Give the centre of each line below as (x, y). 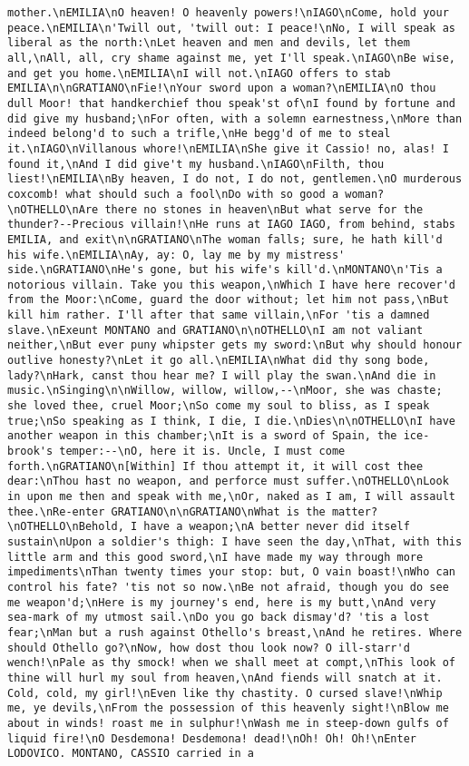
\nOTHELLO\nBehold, (66, 527)
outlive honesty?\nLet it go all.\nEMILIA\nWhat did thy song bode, (219, 361)
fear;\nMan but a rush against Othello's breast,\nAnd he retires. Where (235, 632)
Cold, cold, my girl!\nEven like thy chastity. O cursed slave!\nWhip (225, 693)
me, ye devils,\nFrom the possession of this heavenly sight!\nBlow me (228, 708)
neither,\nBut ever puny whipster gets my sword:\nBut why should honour (235, 345)
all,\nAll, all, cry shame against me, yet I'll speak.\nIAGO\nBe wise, (231, 58)
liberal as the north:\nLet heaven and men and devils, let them (209, 43)
